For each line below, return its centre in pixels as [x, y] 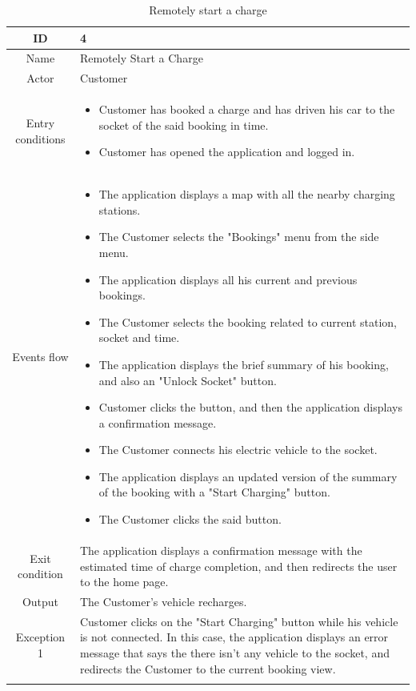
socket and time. [139, 337]
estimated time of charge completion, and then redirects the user [238, 566]
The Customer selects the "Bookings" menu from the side [239, 237]
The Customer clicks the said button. [190, 519]
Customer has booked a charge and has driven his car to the [247, 109]
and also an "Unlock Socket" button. [188, 380]
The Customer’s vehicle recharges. [163, 601]
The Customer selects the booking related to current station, [248, 321]
